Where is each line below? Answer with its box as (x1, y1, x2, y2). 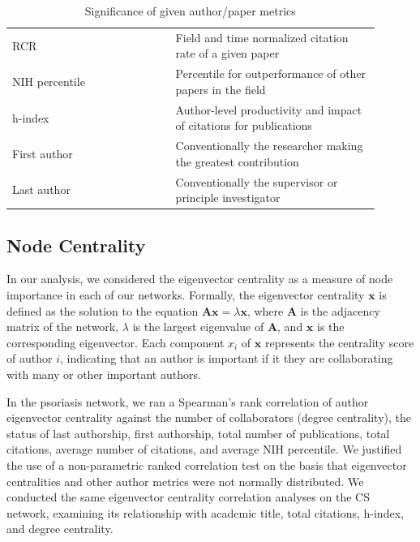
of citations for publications (175, 117, 312, 134)
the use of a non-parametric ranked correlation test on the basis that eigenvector (6, 457, 407, 474)
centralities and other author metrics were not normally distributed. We (6, 472, 364, 489)
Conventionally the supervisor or (175, 173, 338, 190)
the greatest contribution (175, 153, 299, 170)
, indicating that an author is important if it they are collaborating (59, 350, 393, 367)
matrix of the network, (6, 318, 119, 335)
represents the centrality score (264, 333, 414, 351)
